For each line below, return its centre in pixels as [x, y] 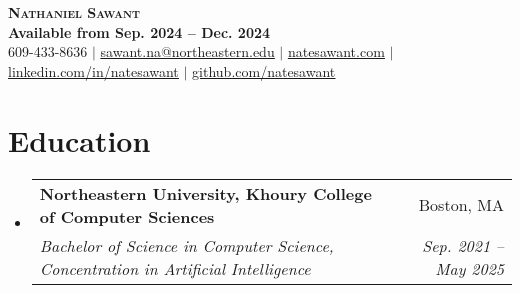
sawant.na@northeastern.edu [187, 51]
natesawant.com [336, 51]
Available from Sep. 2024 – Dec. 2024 [139, 31]
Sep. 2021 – [463, 245]
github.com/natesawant [264, 70]
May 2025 [469, 268]
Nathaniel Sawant [74, 12]
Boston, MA [461, 204]
